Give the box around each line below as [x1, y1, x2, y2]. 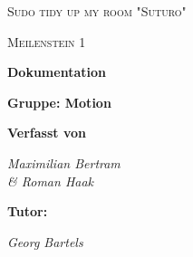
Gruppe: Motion [7, 92, 111, 111]
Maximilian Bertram [7, 153, 121, 172]
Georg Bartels [7, 232, 83, 251]
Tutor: [7, 202, 48, 221]
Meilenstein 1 [7, 32, 86, 51]
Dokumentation [7, 62, 106, 81]
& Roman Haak [7, 171, 94, 190]
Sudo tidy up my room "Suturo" [7, 2, 187, 20]
